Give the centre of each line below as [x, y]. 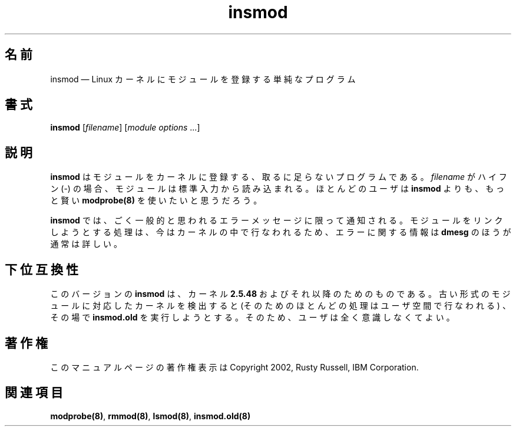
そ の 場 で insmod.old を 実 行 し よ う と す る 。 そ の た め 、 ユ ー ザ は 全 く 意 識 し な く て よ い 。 [252, 318]
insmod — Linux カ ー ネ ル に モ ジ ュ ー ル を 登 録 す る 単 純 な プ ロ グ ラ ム [203, 79]
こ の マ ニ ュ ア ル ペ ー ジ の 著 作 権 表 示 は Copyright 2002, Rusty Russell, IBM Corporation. [234, 367]
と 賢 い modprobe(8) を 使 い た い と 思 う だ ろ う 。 [156, 201]
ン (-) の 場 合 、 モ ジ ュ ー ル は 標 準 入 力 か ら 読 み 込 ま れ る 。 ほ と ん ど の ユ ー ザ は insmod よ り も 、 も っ [277, 189]
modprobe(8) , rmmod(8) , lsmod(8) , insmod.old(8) [150, 416]
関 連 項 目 [34, 393]
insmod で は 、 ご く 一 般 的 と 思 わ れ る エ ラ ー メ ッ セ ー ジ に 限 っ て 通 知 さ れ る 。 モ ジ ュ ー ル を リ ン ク [277, 220]
